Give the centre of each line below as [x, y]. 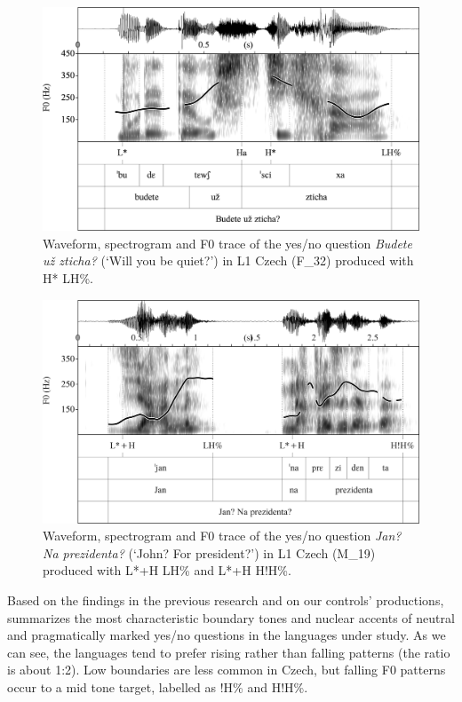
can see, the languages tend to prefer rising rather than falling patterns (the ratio [229, 652]
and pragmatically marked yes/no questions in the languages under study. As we [227, 635]
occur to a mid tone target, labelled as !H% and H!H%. [158, 687]
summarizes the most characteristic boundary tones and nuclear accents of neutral [231, 617]
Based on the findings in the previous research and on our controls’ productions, [226, 600]
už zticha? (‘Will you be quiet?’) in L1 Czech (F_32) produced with [228, 260]
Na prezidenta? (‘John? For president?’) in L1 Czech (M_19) [209, 552]
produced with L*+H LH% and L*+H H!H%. [167, 570]
